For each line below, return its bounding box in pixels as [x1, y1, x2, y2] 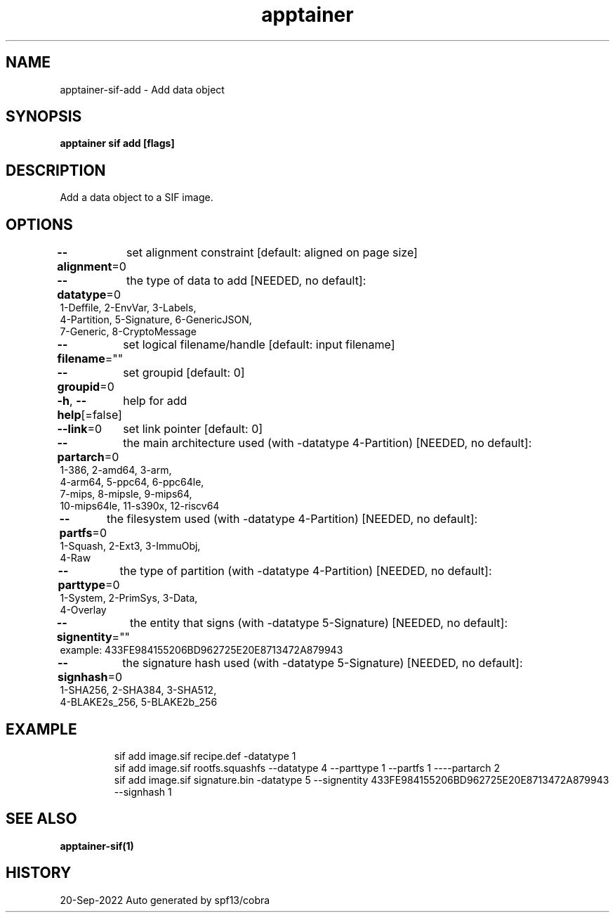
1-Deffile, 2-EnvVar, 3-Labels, [60, 302, 197, 314]
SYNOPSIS [6, 108, 82, 126]
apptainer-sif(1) [60, 839, 134, 852]
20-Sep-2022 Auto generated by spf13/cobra [60, 893, 270, 906]
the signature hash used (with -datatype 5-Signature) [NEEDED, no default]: [122, 656, 523, 671]
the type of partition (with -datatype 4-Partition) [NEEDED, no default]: [119, 564, 492, 578]
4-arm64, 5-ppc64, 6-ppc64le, [60, 476, 204, 489]
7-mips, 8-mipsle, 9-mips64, [60, 488, 192, 500]
